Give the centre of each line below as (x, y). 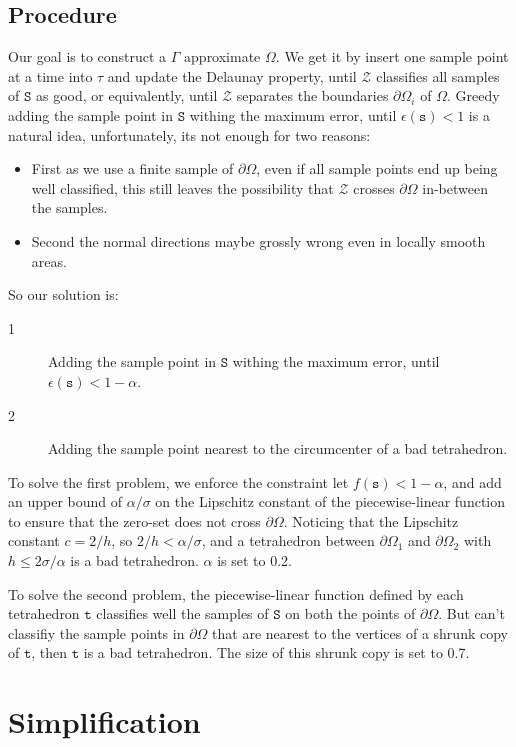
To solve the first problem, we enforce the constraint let (178, 481)
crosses (374, 187)
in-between (455, 187)
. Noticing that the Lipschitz (371, 520)
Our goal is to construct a (87, 56)
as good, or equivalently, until (126, 95)
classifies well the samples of (182, 613)
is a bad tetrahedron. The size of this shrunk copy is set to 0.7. (276, 652)
